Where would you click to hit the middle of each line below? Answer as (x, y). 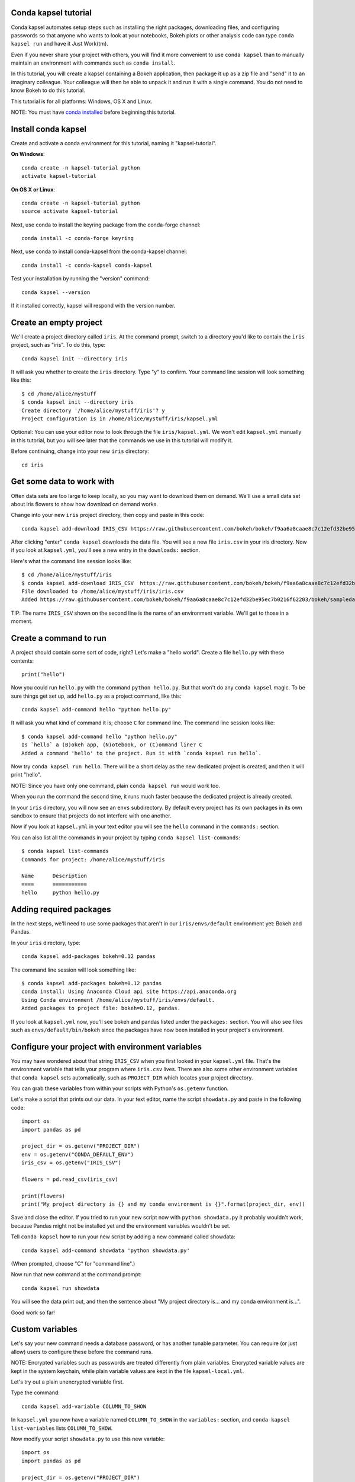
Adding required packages (61, 909)
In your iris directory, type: (46, 943)
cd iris (33, 465)
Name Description (54, 876)
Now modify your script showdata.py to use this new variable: (88, 1439)
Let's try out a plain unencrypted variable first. (67, 1382)
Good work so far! (33, 1312)
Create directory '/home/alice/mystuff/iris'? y (93, 410)
